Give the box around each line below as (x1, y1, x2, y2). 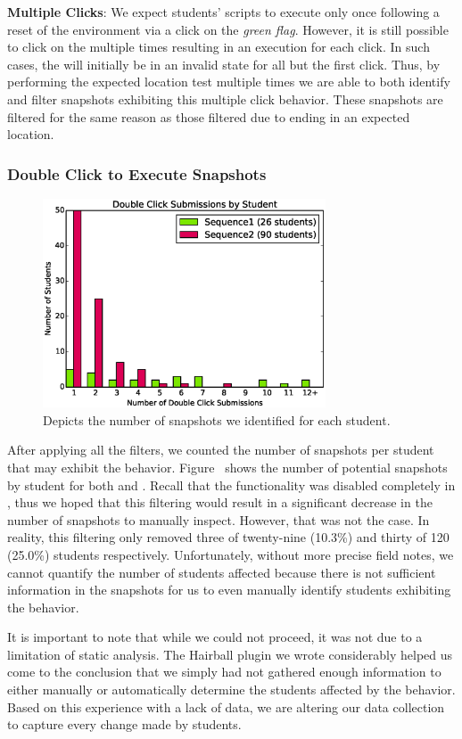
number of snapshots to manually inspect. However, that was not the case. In (7, 510, 430, 529)
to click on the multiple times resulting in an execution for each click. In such (7, 37, 430, 56)
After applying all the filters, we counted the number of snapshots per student (7, 440, 434, 459)
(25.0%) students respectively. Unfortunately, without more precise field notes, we (7, 545, 454, 563)
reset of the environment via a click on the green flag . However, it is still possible (7, 20, 449, 38)
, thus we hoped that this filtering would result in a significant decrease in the (7, 493, 433, 512)
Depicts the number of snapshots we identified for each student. (43, 410, 391, 429)
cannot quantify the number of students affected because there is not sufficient (7, 562, 436, 581)
